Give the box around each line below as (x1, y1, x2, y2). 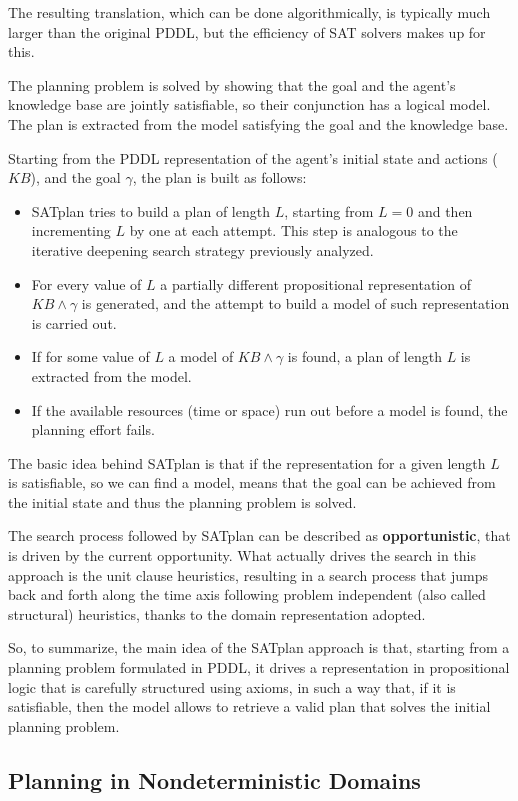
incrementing (31, 220, 111, 241)
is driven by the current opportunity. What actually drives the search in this (8, 545, 477, 566)
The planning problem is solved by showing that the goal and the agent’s (8, 74, 456, 95)
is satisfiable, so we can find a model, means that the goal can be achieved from (8, 472, 496, 493)
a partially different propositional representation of (160, 273, 471, 294)
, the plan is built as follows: (132, 167, 307, 188)
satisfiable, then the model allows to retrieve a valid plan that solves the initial (8, 696, 491, 717)
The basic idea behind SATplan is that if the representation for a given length (8, 452, 486, 473)
